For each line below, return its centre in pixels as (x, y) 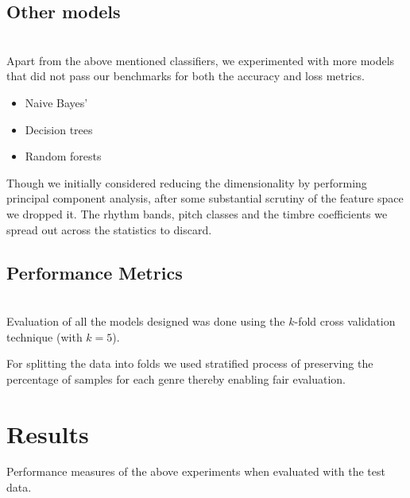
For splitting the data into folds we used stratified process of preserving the (190, 363)
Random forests (63, 156)
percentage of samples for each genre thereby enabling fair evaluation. (176, 378)
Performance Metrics (95, 272)
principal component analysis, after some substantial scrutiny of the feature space (205, 198)
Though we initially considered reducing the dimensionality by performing (187, 182)
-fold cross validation (345, 320)
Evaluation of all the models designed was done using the (146, 320)
